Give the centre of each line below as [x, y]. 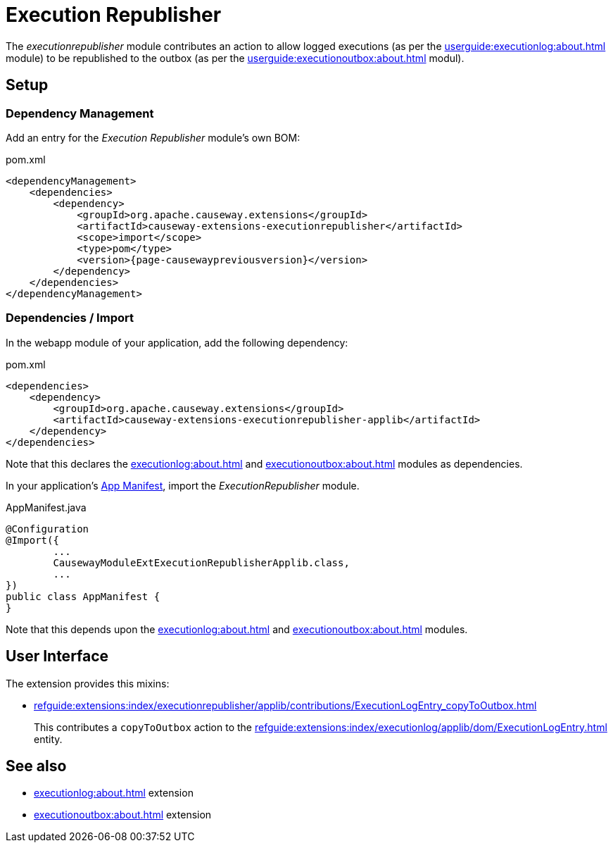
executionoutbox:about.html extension [123, 815]
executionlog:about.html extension [114, 793]
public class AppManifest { [83, 596]
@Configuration [48, 529]
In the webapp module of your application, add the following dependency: [177, 342]
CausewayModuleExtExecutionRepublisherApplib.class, [201, 562]
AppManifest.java [46, 507]
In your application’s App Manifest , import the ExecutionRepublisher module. [183, 485]
